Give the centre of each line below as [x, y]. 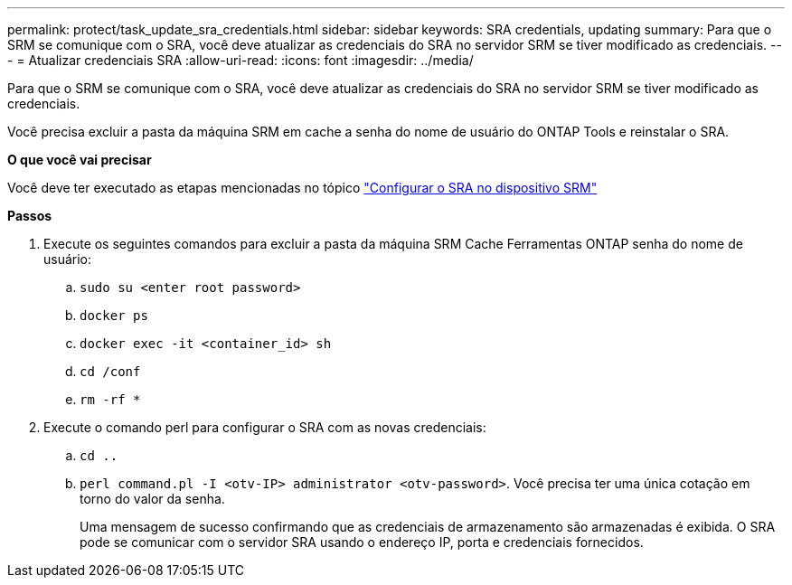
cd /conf [110, 372]
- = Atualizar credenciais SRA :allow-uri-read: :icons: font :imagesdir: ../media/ [240, 60]
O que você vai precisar [80, 160]
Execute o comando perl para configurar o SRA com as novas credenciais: [265, 427]
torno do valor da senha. [152, 499]
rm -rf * [110, 400]
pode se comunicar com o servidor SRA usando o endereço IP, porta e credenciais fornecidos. [362, 542]
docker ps [114, 316]
